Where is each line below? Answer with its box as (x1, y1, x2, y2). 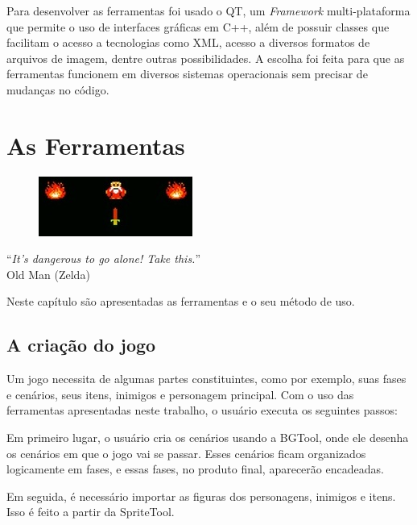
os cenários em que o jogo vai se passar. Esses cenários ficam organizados (6, 444, 366, 461)
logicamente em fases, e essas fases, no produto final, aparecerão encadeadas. (6, 460, 384, 477)
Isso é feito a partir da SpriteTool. (6, 503, 175, 520)
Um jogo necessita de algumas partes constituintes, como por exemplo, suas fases (6, 370, 407, 387)
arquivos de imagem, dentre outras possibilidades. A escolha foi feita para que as (6, 49, 405, 66)
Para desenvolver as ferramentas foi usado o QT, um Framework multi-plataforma (6, 2, 411, 19)
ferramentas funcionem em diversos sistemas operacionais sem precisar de (6, 65, 368, 82)
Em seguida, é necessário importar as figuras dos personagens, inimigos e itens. (6, 487, 396, 504)
